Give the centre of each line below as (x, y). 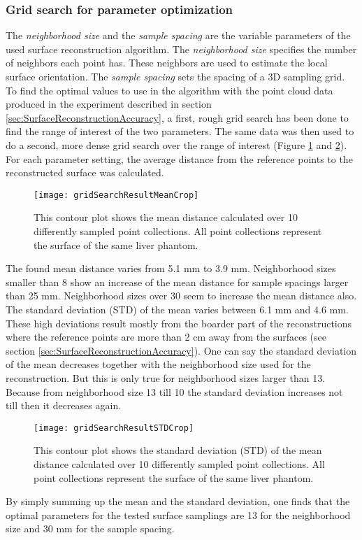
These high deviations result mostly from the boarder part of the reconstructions (179, 323)
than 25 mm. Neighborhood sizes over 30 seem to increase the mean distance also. (181, 296)
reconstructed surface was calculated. (85, 172)
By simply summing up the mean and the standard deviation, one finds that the (178, 501)
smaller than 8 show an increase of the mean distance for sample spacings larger (177, 282)
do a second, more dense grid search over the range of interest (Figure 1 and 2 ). (176, 144)
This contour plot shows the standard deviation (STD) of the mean (178, 450)
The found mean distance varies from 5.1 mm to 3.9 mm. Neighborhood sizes (171, 268)
